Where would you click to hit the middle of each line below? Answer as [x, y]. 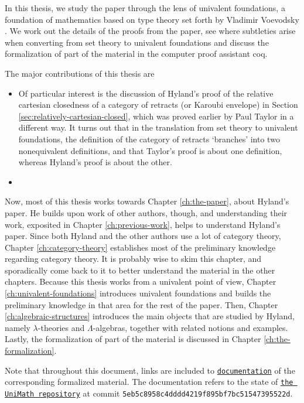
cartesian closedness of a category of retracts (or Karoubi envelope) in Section [158, 105]
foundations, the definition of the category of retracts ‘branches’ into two [149, 139]
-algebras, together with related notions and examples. [190, 327]
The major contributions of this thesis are [80, 73]
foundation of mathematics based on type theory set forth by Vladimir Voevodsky [152, 19]
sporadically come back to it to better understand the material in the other [140, 270]
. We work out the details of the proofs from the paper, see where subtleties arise [150, 31]
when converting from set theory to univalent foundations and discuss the [137, 42]
